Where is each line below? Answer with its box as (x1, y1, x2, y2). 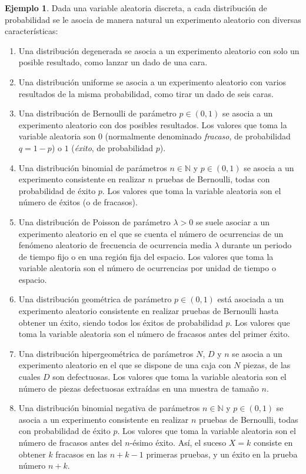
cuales (18, 370, 41, 383)
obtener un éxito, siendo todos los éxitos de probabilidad (18, 316, 223, 328)
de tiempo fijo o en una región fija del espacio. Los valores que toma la (18, 250, 274, 262)
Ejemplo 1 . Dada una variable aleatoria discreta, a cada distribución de (5, 2, 267, 14)
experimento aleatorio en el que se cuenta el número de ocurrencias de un (18, 227, 284, 239)
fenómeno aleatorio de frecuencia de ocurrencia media (18, 239, 212, 251)
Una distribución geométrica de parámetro (18, 293, 172, 305)
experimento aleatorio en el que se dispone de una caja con (18, 359, 231, 371)
